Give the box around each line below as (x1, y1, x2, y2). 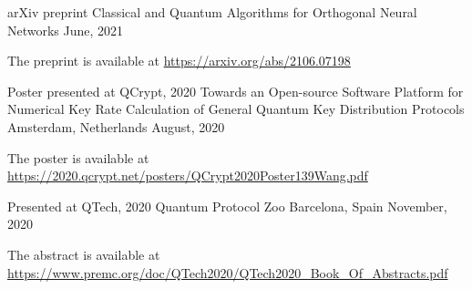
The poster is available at (7, 148, 149, 167)
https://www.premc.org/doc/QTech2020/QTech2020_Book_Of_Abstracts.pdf (7, 263, 448, 282)
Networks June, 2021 (7, 20, 124, 39)
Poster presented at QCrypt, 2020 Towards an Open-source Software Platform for (7, 81, 464, 100)
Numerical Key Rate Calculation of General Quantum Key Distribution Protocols (7, 99, 465, 119)
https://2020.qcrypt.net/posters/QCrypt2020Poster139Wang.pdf (7, 166, 368, 185)
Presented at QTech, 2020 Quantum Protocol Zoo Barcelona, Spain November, (7, 196, 447, 215)
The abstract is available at (7, 244, 160, 263)
